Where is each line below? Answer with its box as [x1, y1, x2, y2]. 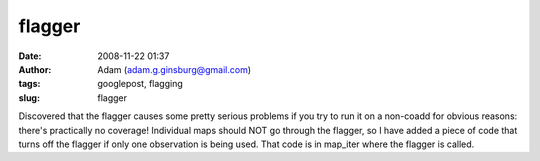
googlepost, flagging [97, 78, 184, 90]
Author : [18, 63, 52, 75]
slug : [18, 91, 40, 104]
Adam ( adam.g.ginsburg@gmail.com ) [97, 63, 252, 75]
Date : [18, 50, 42, 62]
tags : [18, 78, 41, 90]
